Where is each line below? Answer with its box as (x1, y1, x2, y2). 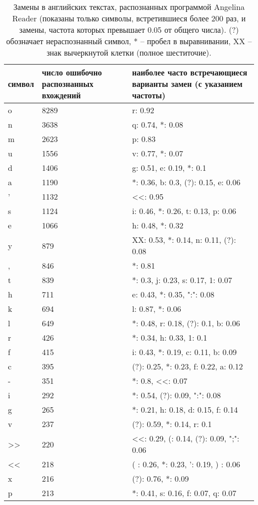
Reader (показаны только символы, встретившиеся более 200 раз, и (12, 12, 246, 24)
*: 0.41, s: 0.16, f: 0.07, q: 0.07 (132, 487, 237, 499)
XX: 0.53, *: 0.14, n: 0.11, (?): (132, 234, 236, 245)
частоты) (132, 89, 166, 101)
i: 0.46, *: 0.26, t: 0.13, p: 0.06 (132, 205, 237, 216)
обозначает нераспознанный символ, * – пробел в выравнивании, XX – (6, 35, 252, 47)
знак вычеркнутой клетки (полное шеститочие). (46, 47, 212, 58)
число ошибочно (42, 67, 102, 78)
